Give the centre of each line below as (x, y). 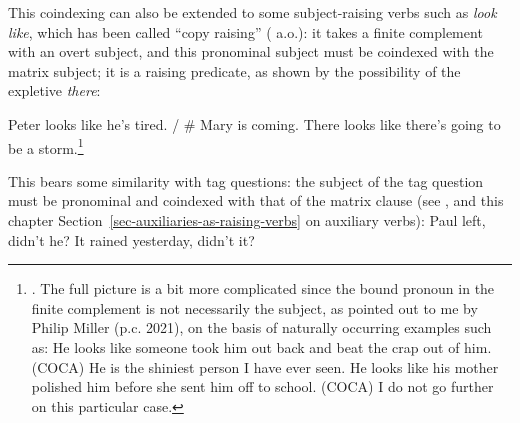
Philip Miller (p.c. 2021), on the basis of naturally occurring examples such (261, 327)
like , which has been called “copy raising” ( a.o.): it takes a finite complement (245, 31)
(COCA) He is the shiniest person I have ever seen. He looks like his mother (265, 366)
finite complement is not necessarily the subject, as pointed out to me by (254, 307)
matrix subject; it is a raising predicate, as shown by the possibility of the (234, 70)
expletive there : (54, 90)
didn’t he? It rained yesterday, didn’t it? (131, 239)
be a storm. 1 (46, 146)
